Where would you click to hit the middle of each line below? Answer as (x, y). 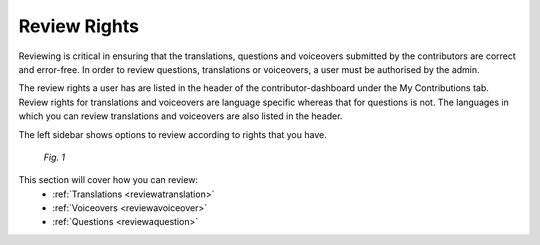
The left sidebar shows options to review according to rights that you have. (172, 134)
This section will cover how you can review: (108, 180)
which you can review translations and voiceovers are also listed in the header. (180, 116)
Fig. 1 (54, 157)
